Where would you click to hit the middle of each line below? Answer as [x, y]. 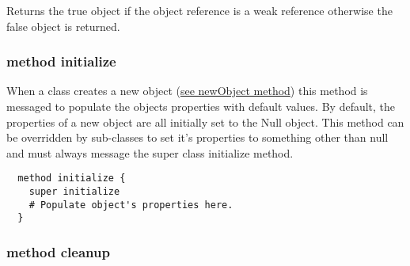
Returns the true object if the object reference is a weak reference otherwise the [199, 10]
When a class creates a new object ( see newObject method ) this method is [187, 91]
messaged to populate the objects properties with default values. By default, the [201, 106]
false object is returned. [63, 26]
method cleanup [58, 251]
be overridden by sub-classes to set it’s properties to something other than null [197, 137]
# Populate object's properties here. [131, 205]
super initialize [74, 192]
